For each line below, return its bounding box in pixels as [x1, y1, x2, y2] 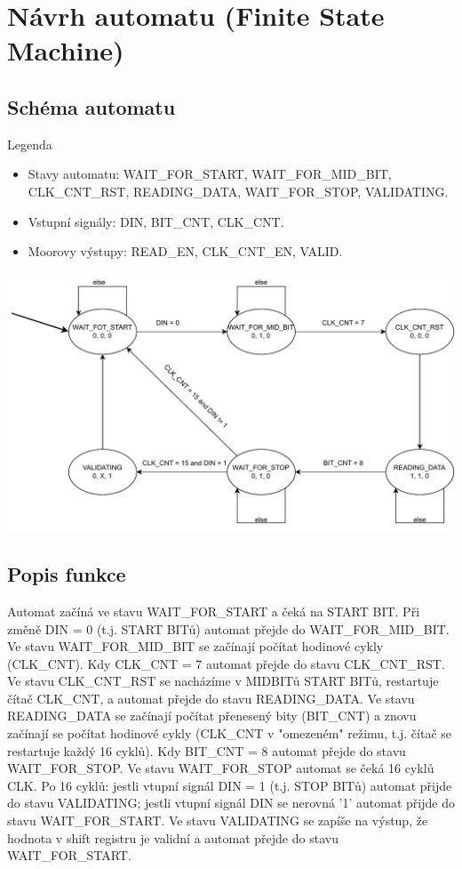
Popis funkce [7, 560, 126, 588]
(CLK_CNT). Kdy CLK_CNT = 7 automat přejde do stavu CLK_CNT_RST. [7, 654, 445, 672]
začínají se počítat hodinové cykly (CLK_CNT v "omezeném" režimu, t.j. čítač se [7, 724, 452, 743]
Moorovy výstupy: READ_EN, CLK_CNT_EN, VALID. [28, 242, 343, 261]
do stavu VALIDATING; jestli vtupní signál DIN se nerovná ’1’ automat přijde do [7, 793, 455, 812]
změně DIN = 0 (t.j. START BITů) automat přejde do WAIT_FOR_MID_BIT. [7, 619, 450, 638]
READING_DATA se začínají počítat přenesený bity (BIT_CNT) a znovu [7, 706, 417, 725]
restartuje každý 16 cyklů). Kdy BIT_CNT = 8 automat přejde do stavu [7, 741, 406, 760]
